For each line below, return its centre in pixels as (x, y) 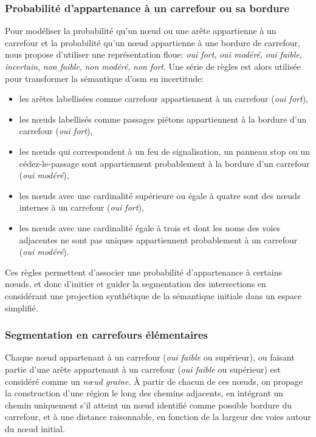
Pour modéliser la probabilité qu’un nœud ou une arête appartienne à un (141, 31)
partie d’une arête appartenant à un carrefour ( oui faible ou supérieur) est (143, 369)
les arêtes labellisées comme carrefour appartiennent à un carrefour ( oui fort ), (163, 99)
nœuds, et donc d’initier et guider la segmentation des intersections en (136, 284)
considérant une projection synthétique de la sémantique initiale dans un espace (153, 295)
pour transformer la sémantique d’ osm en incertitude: (105, 78)
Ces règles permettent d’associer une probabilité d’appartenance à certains (143, 272)
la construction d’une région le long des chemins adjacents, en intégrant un (144, 393)
